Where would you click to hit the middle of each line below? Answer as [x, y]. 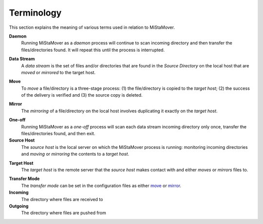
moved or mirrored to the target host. [58, 72]
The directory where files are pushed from [64, 213]
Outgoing [19, 206]
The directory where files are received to [62, 199]
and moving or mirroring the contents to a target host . [75, 154]
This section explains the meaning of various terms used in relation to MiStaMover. [92, 27]
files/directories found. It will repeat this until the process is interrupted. [93, 50]
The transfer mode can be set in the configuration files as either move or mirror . [101, 185]
